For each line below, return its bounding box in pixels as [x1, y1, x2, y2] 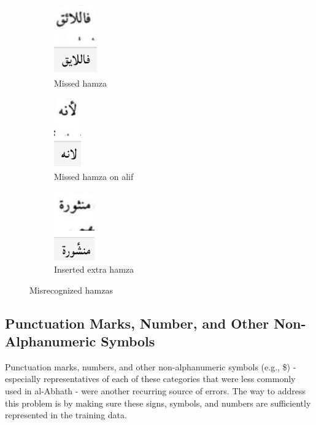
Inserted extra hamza [54, 263, 134, 276]
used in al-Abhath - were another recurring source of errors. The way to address [5, 384, 306, 397]
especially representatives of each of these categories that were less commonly [5, 372, 296, 385]
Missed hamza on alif [54, 170, 134, 182]
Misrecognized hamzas [29, 283, 113, 296]
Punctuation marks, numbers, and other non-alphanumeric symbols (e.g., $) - [5, 360, 296, 373]
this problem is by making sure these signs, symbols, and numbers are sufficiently [5, 396, 311, 409]
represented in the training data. [5, 408, 127, 421]
